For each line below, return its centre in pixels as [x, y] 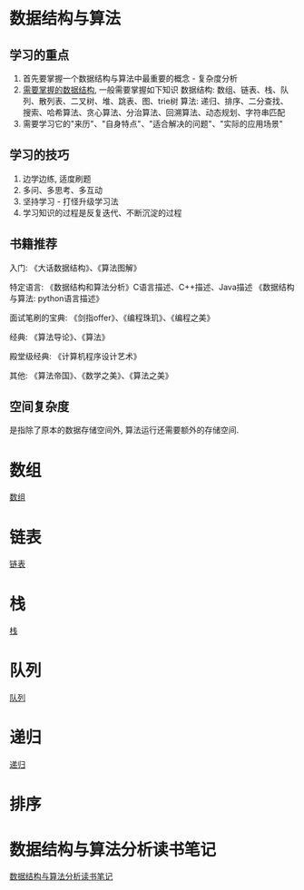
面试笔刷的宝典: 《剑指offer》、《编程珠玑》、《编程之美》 [112, 318]
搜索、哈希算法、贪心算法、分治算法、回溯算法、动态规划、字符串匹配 [154, 112]
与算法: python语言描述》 [57, 298]
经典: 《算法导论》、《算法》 [59, 337]
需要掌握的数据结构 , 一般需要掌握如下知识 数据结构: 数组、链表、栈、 [152, 90]
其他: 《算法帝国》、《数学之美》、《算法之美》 [91, 375]
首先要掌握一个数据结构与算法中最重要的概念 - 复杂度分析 [130, 78]
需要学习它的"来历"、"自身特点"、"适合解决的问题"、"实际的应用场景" [152, 124]
